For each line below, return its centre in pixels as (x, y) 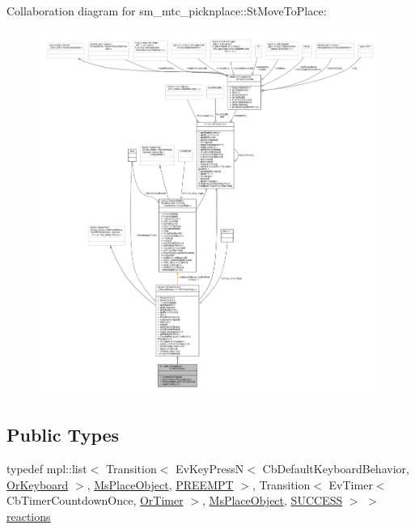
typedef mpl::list (47, 469)
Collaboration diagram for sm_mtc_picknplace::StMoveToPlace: (167, 11)
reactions (29, 516)
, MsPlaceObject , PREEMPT (160, 484)
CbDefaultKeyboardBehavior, (336, 469)
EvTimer (351, 484)
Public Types (63, 435)
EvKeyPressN (210, 469)
